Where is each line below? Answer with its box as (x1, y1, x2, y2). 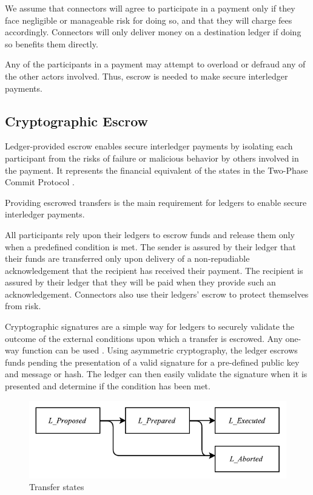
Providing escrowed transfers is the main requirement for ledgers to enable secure (5, 196, 307, 208)
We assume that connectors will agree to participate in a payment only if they (5, 2, 295, 14)
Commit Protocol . (5, 176, 75, 188)
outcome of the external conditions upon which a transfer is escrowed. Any (5, 332, 283, 344)
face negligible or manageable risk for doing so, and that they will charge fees (5, 13, 292, 26)
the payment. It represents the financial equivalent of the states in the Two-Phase (5, 163, 308, 176)
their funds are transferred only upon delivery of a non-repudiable (5, 252, 250, 265)
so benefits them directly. (5, 37, 98, 50)
